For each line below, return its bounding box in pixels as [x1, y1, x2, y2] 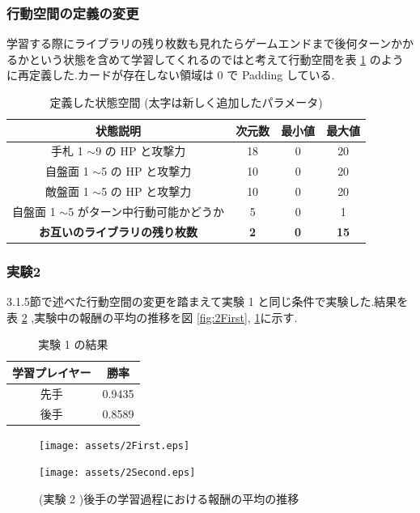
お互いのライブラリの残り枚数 [39, 223, 198, 240]
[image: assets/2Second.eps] [39, 467, 196, 479]
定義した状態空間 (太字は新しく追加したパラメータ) [49, 94, 323, 110]
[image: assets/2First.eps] [39, 439, 190, 452]
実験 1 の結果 [38, 336, 108, 353]
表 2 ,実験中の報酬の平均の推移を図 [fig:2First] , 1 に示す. [6, 308, 298, 325]
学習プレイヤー [12, 363, 91, 380]
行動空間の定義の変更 [6, 2, 139, 23]
